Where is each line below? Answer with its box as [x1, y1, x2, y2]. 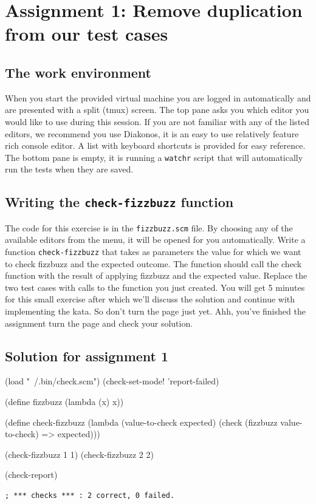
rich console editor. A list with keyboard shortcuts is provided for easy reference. [5, 139, 306, 152]
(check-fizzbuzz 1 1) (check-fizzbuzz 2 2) [5, 448, 154, 460]
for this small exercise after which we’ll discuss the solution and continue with [5, 293, 295, 305]
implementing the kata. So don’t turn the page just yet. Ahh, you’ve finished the [5, 305, 306, 318]
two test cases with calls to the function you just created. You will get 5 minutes [5, 281, 305, 293]
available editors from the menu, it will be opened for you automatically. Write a [5, 233, 306, 246]
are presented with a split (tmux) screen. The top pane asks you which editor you [5, 103, 309, 116]
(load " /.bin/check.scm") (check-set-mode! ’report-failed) [5, 375, 219, 387]
